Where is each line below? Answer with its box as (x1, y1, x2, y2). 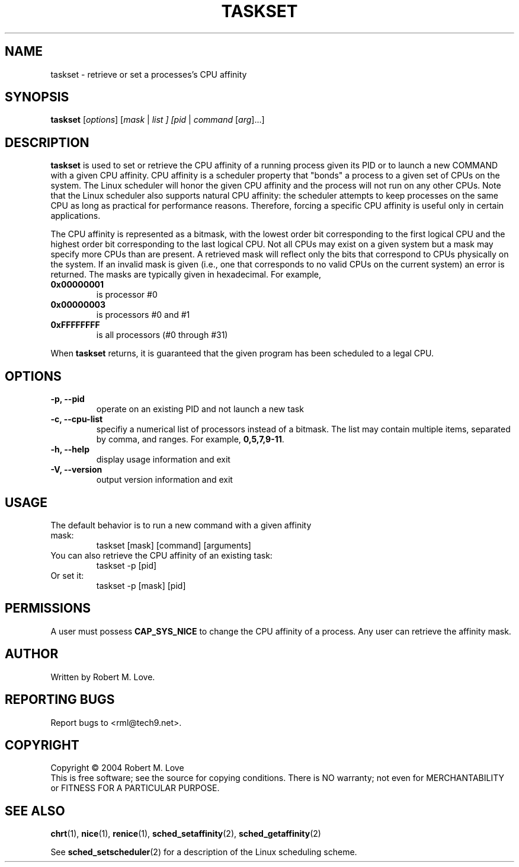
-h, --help (50, 444, 89, 455)
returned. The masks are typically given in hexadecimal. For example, (50, 269, 322, 280)
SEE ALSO (5, 803, 65, 818)
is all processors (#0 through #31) (96, 330, 228, 340)
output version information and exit (96, 474, 233, 485)
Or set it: (50, 570, 84, 581)
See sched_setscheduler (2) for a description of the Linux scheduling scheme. (50, 847, 357, 858)
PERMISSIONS (5, 601, 91, 616)
